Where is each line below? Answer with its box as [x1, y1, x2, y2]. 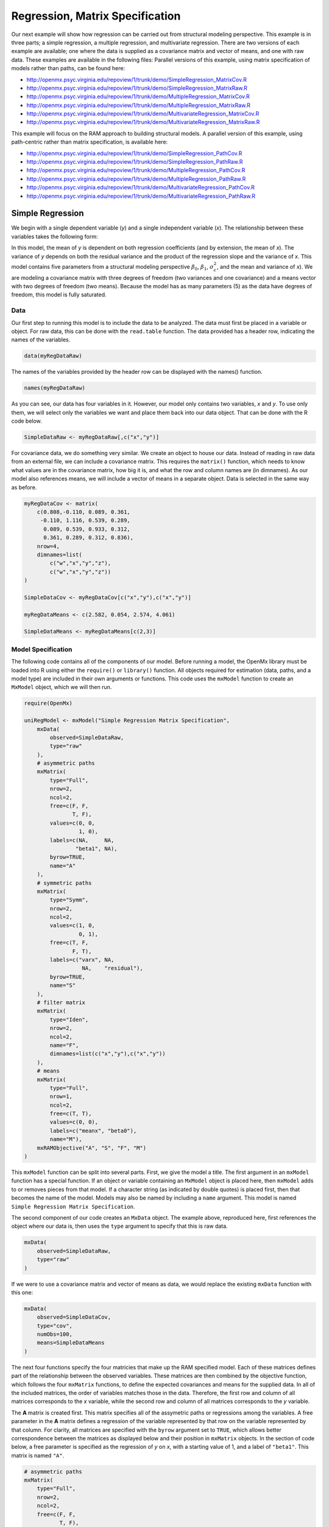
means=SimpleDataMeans [37, 1339, 105, 1346]
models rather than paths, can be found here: [11, 65, 125, 72]
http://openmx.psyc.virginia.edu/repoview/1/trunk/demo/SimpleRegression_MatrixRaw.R [26, 84, 248, 92]
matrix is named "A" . [11, 1451, 65, 1459]
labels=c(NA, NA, [49, 837, 115, 844]
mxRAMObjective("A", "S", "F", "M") [37, 1144, 146, 1151]
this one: [11, 1289, 34, 1296]
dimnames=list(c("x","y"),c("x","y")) [49, 1051, 166, 1057]
